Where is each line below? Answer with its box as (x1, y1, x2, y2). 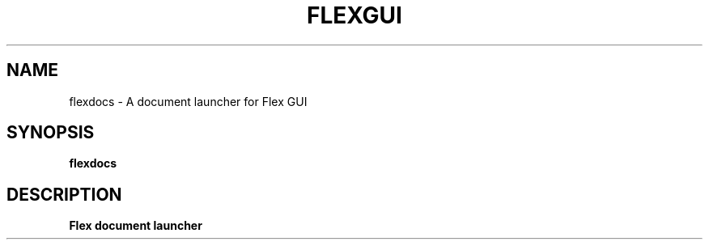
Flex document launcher (69, 218, 202, 233)
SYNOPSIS (6, 122, 95, 143)
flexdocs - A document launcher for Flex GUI (69, 94, 308, 108)
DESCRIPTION (6, 184, 122, 205)
